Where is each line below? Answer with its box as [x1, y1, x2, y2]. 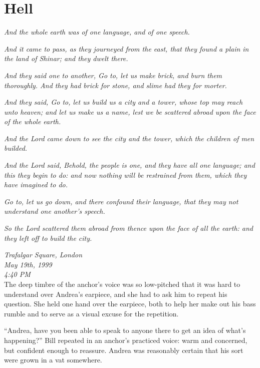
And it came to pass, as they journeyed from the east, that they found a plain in [4, 43, 249, 54]
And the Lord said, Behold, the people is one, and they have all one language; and [4, 160, 255, 170]
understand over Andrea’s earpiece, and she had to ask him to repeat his [4, 288, 227, 299]
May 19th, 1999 [4, 259, 52, 269]
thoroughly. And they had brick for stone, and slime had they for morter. [4, 80, 227, 90]
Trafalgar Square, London [4, 249, 83, 260]
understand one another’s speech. [4, 206, 105, 216]
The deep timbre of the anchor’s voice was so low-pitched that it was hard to [4, 279, 240, 289]
